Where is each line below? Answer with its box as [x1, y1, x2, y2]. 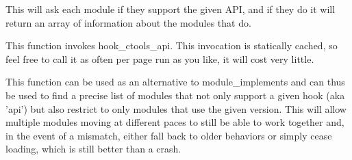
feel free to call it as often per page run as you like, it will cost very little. [5, 51, 314, 66]
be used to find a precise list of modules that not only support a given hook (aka [5, 88, 345, 102]
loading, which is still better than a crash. [5, 142, 181, 156]
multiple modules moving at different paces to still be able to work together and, [5, 115, 344, 129]
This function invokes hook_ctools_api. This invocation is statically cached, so [5, 38, 338, 53]
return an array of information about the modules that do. [5, 15, 251, 29]
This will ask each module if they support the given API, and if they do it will [5, 2, 336, 16]
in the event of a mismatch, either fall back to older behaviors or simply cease [5, 128, 332, 142]
